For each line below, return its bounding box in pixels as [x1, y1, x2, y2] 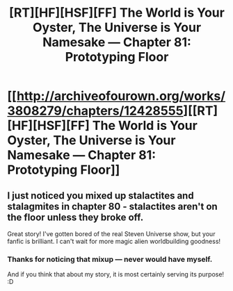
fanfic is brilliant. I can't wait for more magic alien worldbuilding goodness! [7, 238, 221, 245]
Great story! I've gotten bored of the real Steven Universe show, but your [7, 230, 216, 238]
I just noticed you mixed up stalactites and [7, 190, 194, 201]
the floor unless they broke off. [7, 211, 144, 223]
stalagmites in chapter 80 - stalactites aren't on [7, 200, 218, 213]
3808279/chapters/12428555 [7, 103, 184, 119]
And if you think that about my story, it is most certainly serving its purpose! [7, 270, 225, 278]
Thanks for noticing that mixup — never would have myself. [7, 254, 213, 264]
